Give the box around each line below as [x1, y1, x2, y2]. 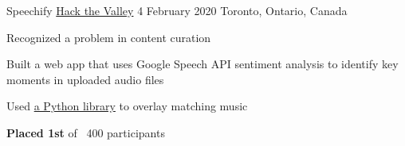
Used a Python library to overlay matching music [6, 98, 248, 114]
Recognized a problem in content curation [6, 29, 211, 45]
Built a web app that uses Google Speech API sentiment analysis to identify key [6, 56, 399, 72]
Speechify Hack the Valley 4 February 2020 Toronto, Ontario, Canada [6, 2, 348, 18]
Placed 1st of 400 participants [6, 124, 165, 140]
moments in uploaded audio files [6, 71, 164, 87]
